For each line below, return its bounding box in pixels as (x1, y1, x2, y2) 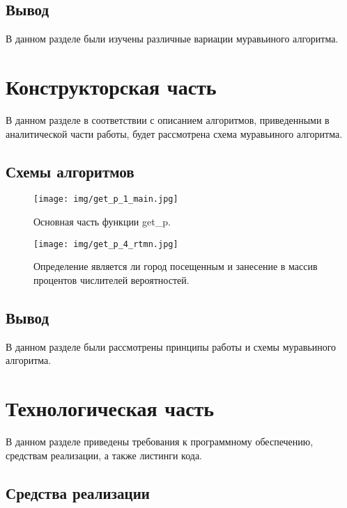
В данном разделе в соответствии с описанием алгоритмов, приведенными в (6, 112, 330, 127)
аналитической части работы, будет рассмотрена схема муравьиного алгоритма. (6, 126, 343, 141)
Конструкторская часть (6, 72, 217, 100)
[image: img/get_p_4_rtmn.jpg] (33, 239, 178, 249)
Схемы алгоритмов (6, 160, 134, 182)
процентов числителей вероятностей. (33, 272, 190, 287)
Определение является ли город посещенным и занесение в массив (33, 259, 318, 273)
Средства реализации (6, 482, 150, 503)
